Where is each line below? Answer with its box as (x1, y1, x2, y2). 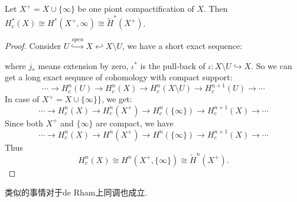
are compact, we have (96, 116, 174, 129)
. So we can (251, 59, 292, 71)
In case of (5, 93, 40, 105)
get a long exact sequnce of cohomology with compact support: (5, 71, 233, 83)
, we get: (101, 93, 132, 105)
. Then (203, 2, 228, 14)
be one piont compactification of (77, 2, 194, 14)
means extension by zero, (38, 59, 129, 71)
